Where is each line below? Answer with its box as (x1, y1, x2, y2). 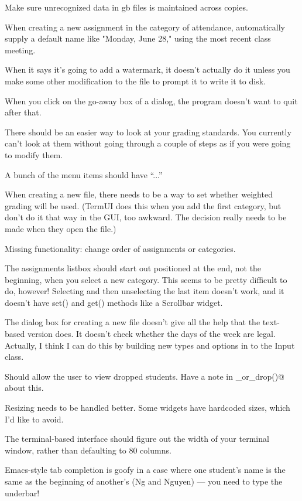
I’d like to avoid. (5, 413, 64, 425)
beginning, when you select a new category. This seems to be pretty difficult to (5, 273, 287, 285)
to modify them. (5, 148, 63, 161)
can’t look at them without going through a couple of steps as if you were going (5, 137, 291, 149)
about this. (5, 381, 44, 394)
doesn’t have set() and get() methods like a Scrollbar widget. (5, 296, 223, 308)
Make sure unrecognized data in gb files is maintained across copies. (5, 1, 248, 13)
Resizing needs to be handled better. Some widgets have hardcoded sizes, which (5, 401, 290, 414)
